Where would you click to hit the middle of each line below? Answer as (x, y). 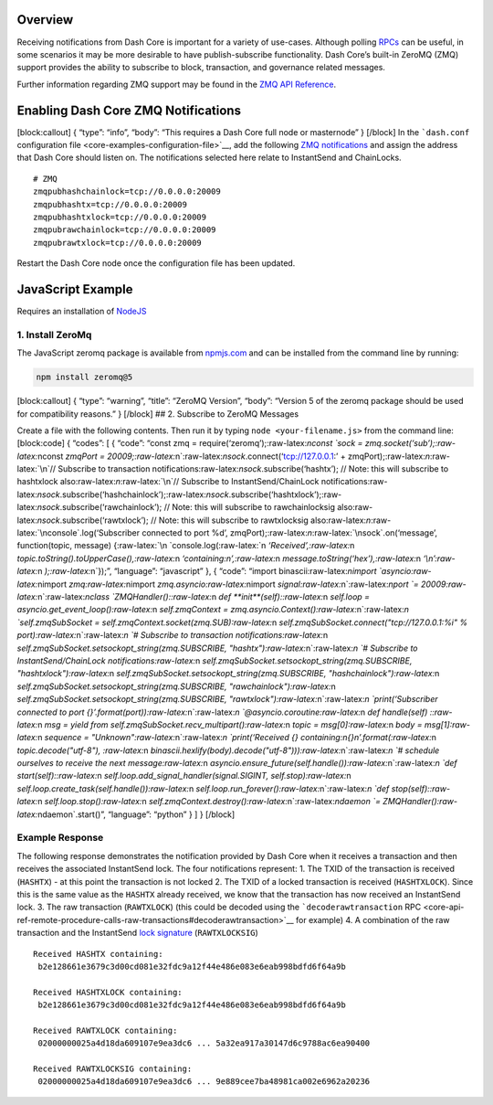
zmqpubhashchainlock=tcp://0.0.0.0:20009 (127, 191)
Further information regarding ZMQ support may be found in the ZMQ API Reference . (177, 84)
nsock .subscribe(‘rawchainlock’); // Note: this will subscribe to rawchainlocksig (186, 507)
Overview (45, 20)
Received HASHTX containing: (98, 954)
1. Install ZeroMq (54, 335)
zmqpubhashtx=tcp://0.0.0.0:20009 (110, 204)
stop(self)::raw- (421, 788)
